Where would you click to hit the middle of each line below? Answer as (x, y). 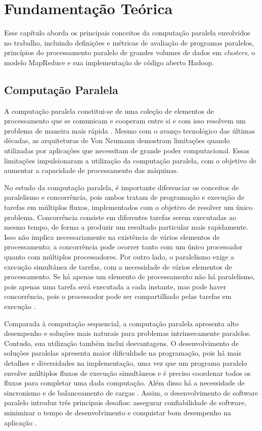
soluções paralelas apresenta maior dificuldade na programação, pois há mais (123, 353)
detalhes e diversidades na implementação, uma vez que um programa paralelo (126, 362)
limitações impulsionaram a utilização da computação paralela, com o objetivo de (130, 160)
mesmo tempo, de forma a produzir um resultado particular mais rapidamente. (126, 227)
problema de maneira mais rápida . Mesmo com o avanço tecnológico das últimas (130, 130)
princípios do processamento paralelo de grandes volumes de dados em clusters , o (130, 52)
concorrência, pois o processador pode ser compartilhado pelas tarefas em (118, 296)
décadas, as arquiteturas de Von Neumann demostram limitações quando (117, 140)
